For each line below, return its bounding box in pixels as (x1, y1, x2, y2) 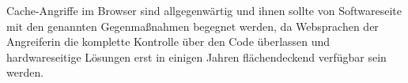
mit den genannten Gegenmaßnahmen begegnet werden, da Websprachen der (6, 17, 379, 34)
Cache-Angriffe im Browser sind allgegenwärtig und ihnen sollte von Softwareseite (6, 2, 402, 18)
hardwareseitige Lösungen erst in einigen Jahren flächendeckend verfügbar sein (6, 48, 387, 65)
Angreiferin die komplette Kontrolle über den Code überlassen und (6, 33, 331, 50)
